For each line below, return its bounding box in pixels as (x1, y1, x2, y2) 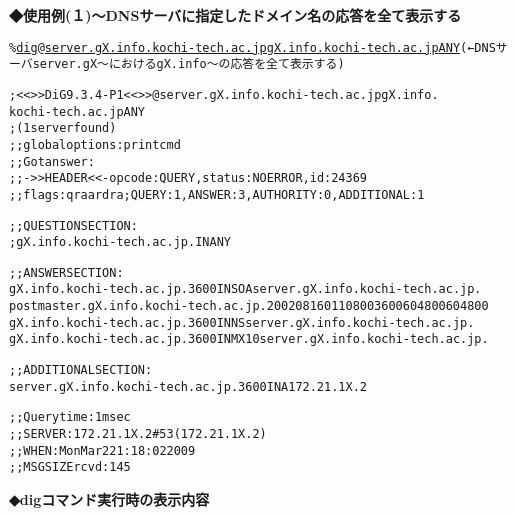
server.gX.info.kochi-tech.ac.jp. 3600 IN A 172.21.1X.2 (9, 379, 367, 394)
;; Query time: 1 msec (9, 410, 131, 425)
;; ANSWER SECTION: (9, 265, 124, 280)
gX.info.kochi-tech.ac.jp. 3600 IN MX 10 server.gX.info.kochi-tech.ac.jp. (9, 332, 489, 347)
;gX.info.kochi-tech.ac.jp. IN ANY (9, 235, 231, 250)
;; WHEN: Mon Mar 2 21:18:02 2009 (9, 443, 196, 458)
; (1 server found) (9, 121, 117, 136)
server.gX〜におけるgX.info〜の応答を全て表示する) (32, 57, 345, 72)
